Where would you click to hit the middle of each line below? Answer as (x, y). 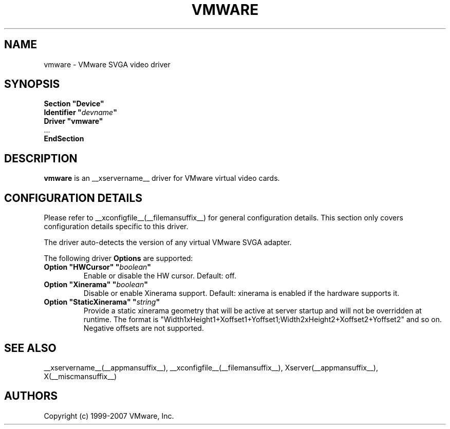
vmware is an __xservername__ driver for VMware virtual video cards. (162, 178)
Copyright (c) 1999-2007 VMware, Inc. (109, 416)
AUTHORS (31, 396)
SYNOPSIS (32, 84)
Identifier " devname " (80, 113)
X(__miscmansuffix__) (80, 376)
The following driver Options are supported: (118, 258)
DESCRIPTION (41, 158)
